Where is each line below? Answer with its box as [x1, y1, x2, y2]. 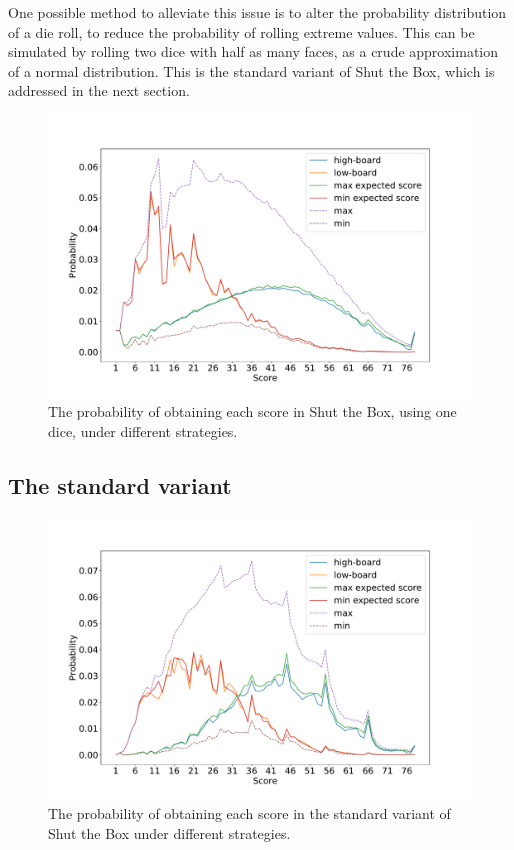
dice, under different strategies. [48, 420, 238, 441]
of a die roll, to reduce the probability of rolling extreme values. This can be [8, 21, 475, 42]
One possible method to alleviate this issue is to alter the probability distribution [8, 2, 507, 22]
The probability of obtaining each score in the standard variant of [48, 803, 451, 824]
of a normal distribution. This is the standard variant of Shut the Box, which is [8, 60, 495, 81]
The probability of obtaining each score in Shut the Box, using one [48, 400, 457, 421]
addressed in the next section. [8, 80, 190, 101]
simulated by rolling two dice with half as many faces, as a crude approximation [8, 41, 499, 62]
